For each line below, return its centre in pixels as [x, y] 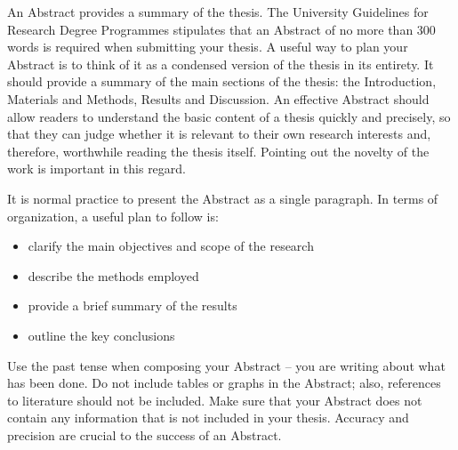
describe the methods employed [113, 275]
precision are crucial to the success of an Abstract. [145, 434]
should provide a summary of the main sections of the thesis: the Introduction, [222, 81]
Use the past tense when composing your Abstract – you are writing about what [226, 365]
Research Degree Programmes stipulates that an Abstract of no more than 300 [221, 29]
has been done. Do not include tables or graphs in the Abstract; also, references [224, 383]
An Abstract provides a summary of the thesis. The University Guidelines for [218, 12]
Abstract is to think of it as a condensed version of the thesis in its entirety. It [221, 64]
